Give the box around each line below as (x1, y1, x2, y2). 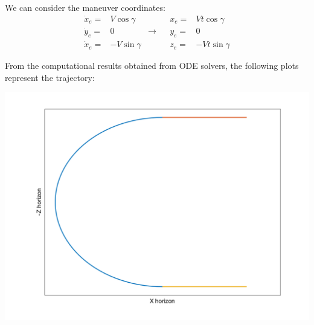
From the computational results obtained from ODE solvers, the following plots (5, 59, 299, 72)
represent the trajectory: (5, 71, 95, 83)
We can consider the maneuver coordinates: (5, 1, 165, 13)
